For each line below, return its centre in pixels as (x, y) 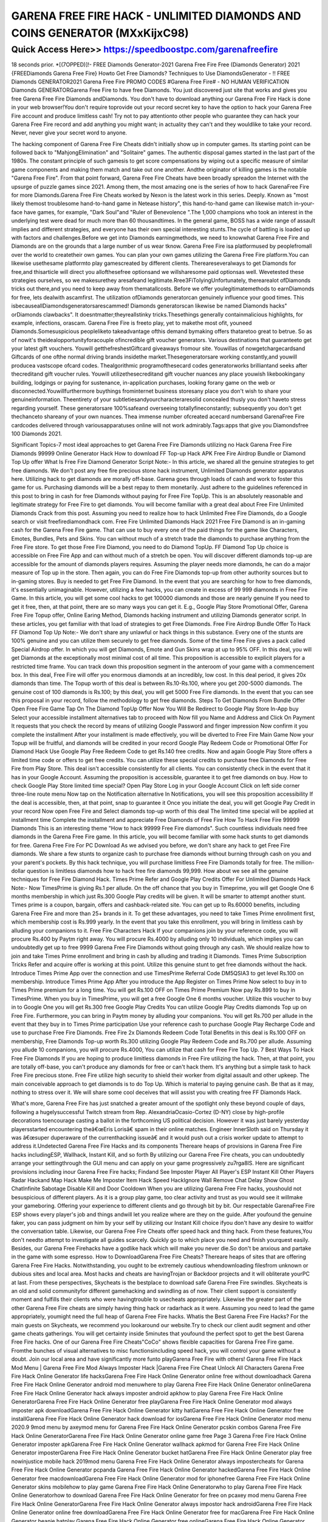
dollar (18, 871)
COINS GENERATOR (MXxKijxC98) (100, 33)
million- (305, 862)
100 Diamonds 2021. (37, 433)
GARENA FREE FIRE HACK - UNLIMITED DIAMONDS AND (156, 16)
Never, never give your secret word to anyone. (69, 133)
